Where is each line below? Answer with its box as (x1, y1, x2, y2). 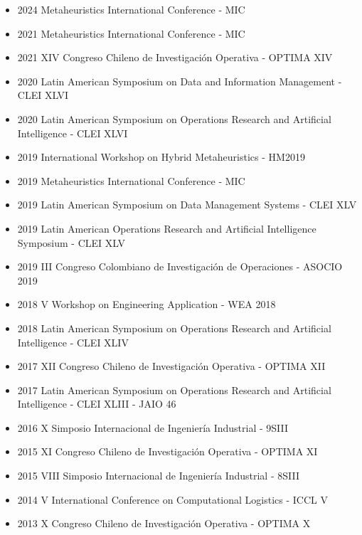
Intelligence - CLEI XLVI (17, 125, 128, 140)
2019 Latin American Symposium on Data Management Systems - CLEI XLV (17, 197, 357, 212)
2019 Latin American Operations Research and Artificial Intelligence (17, 221, 316, 235)
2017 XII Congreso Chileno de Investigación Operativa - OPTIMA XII (17, 359, 326, 374)
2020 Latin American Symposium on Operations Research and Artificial (17, 111, 331, 126)
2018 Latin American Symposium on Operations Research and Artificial (17, 320, 331, 335)
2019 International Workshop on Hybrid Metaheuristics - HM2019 (17, 149, 305, 164)
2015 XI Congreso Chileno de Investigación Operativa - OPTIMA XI (17, 444, 318, 459)
